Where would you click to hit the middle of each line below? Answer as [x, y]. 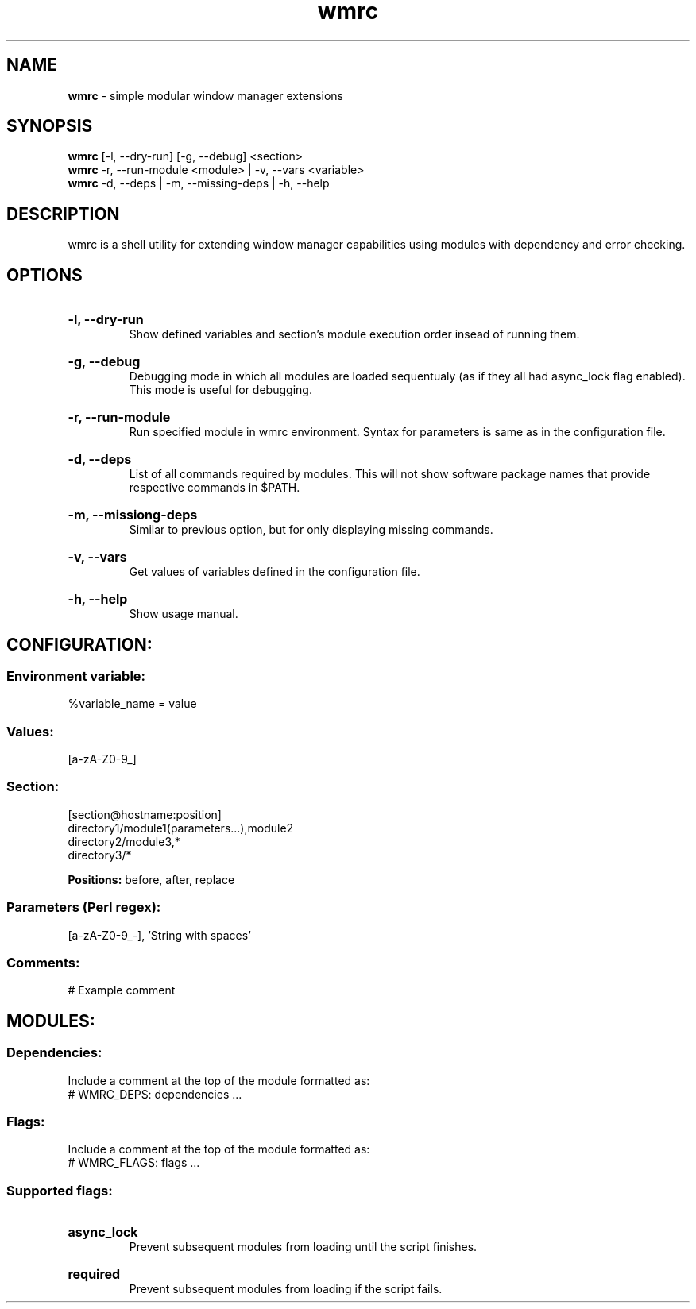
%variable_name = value [132, 704]
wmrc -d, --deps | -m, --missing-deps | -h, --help [199, 183]
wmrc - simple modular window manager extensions [205, 95]
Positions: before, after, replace [151, 879]
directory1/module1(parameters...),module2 [181, 828]
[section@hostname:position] [145, 814]
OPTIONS [44, 275]
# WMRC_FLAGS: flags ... [134, 1163]
